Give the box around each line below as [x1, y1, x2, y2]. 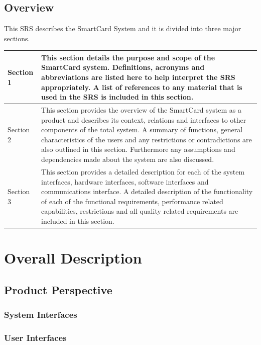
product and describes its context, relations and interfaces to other [41, 114, 246, 125]
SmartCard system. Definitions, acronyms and [41, 62, 205, 72]
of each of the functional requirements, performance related [41, 196, 223, 206]
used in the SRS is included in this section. [41, 92, 194, 102]
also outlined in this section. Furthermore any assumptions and [41, 144, 235, 154]
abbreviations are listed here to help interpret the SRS [41, 72, 235, 82]
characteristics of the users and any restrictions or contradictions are [41, 134, 252, 144]
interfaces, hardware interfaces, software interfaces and [41, 176, 209, 187]
